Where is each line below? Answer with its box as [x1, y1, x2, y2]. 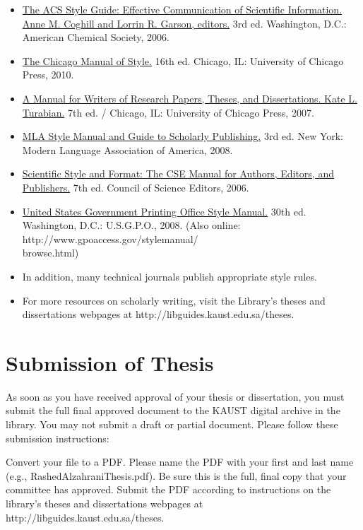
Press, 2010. [22, 67, 74, 82]
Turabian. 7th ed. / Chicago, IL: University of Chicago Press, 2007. [22, 105, 314, 119]
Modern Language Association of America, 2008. [22, 142, 233, 157]
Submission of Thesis [6, 348, 214, 377]
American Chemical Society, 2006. [22, 30, 169, 45]
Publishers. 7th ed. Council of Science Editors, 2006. [22, 179, 249, 194]
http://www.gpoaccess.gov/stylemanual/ [22, 231, 198, 246]
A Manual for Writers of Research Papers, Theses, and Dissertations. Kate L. [22, 90, 357, 105]
